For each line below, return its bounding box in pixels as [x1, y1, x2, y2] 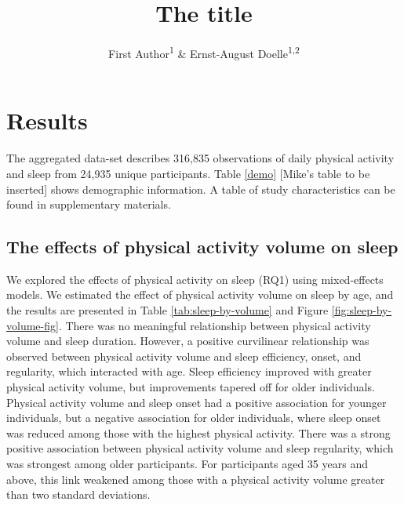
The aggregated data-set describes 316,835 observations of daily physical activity [6, 150, 395, 166]
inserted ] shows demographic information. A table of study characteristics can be [6, 180, 395, 197]
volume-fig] [6, 317, 59, 333]
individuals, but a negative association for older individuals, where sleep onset [6, 409, 381, 426]
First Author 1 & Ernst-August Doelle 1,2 [108, 43, 300, 61]
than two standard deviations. [6, 486, 151, 503]
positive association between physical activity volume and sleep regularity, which [6, 440, 394, 456]
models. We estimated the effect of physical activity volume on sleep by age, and [6, 286, 394, 303]
